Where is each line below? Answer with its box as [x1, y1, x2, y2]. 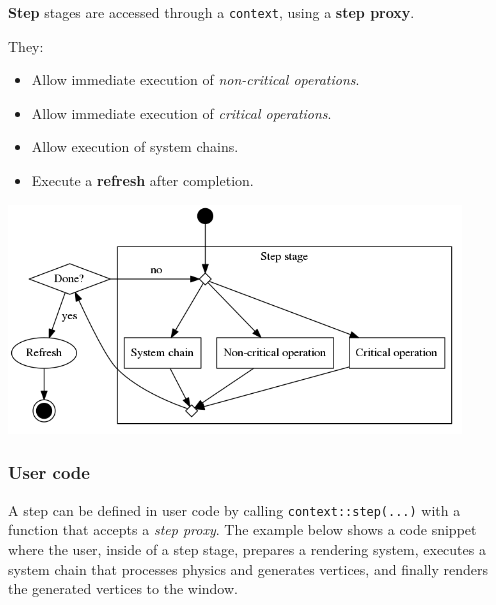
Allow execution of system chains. [31, 136, 239, 157]
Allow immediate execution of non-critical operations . [31, 69, 360, 90]
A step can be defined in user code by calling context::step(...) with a [8, 499, 461, 520]
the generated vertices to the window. [8, 578, 238, 599]
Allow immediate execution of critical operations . [31, 102, 332, 123]
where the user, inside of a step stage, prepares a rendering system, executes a [8, 539, 486, 560]
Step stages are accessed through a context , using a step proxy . [8, 2, 415, 22]
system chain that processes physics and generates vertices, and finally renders [8, 558, 489, 579]
